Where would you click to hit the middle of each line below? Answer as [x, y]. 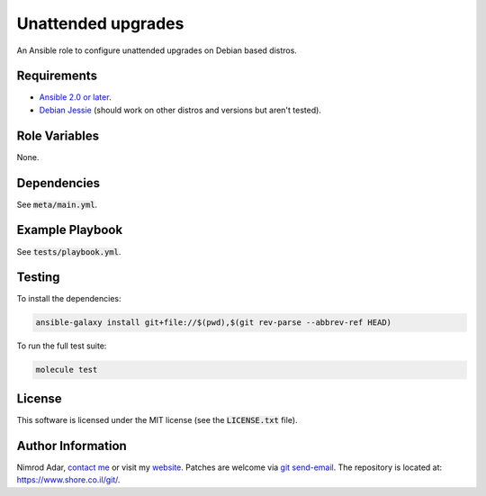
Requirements [57, 76]
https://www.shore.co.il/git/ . [68, 480]
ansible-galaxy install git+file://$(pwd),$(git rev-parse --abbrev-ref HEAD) [213, 323]
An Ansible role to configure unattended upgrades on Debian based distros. [157, 50]
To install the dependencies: [69, 299]
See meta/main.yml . [57, 204]
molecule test [67, 370]
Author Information [72, 446]
